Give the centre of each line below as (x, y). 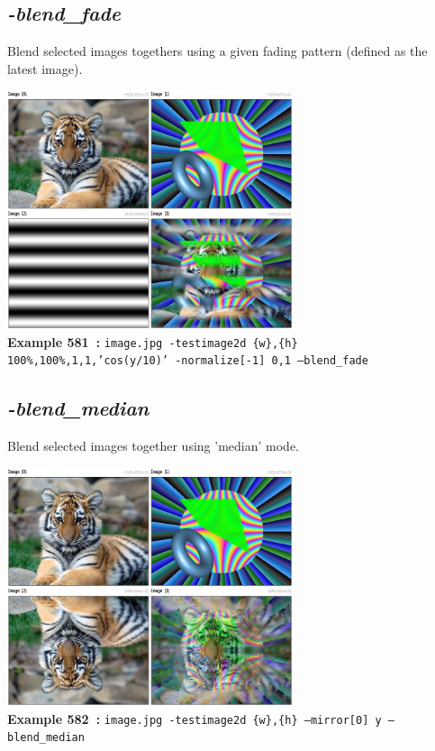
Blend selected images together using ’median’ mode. (153, 446)
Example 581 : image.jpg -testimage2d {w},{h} (153, 341)
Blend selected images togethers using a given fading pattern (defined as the (217, 51)
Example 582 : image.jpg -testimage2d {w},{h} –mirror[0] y (195, 718)
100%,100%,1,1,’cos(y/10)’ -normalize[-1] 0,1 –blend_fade (188, 361)
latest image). (45, 68)
